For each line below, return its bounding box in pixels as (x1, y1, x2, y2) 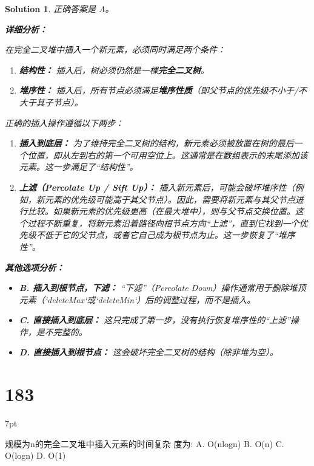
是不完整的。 (36, 325, 87, 338)
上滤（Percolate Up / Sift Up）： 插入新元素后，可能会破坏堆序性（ (19, 180, 295, 193)
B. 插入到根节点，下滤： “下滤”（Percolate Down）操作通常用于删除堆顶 (19, 281, 306, 294)
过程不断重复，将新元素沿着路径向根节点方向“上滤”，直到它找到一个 (27, 216, 299, 229)
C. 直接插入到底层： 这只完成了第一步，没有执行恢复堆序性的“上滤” (19, 314, 290, 326)
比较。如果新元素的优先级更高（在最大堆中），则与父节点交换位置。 (27, 205, 295, 218)
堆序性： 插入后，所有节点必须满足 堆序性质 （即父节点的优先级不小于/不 (19, 84, 307, 97)
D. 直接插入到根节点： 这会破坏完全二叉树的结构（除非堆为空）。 (19, 346, 278, 358)
